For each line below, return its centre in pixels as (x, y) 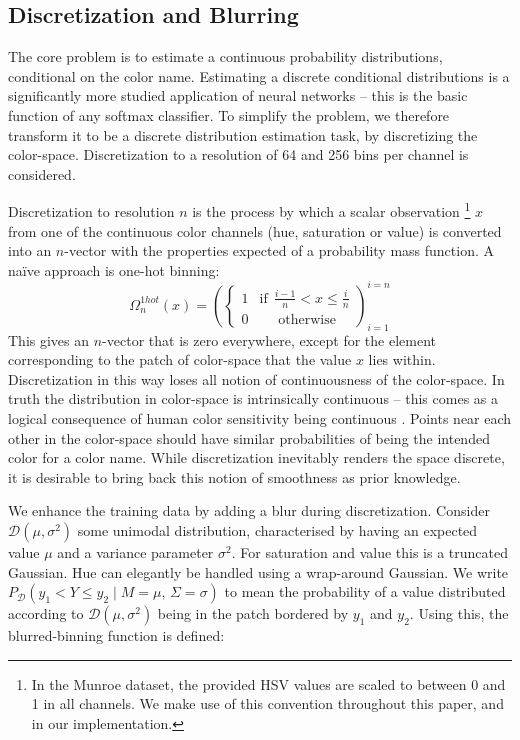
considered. (42, 173)
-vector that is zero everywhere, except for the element (269, 339)
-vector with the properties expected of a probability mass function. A (279, 250)
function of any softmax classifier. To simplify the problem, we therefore (229, 114)
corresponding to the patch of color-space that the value (180, 359)
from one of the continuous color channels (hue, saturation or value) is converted (255, 230)
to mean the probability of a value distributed (365, 591)
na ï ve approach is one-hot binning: (114, 269)
